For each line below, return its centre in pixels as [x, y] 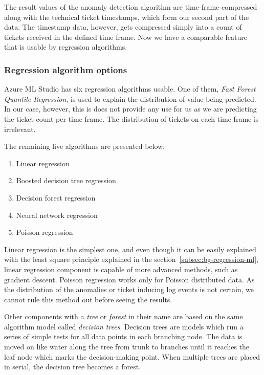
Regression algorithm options [66, 69]
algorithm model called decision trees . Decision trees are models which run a [124, 326]
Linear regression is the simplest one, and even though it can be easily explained [130, 249]
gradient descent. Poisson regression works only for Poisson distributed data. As [129, 279]
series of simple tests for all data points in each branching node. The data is [123, 336]
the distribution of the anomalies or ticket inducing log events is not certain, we [129, 289]
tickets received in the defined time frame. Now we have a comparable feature [126, 37]
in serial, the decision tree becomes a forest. [73, 367]
